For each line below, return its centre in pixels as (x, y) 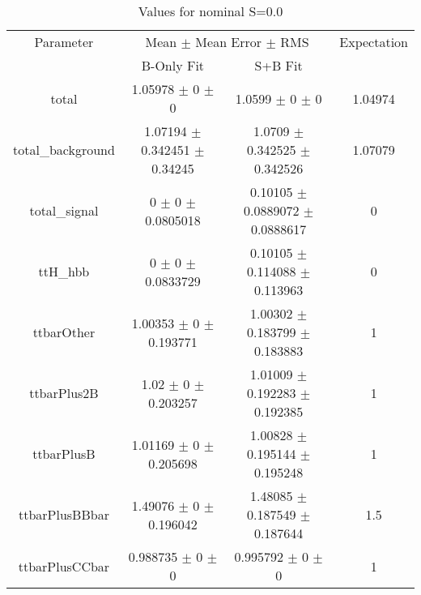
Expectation (374, 42)
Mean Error (229, 42)
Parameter (64, 42)
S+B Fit (279, 65)
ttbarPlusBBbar (64, 514)
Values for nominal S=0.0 (210, 11)
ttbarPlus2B (64, 393)
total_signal (64, 210)
